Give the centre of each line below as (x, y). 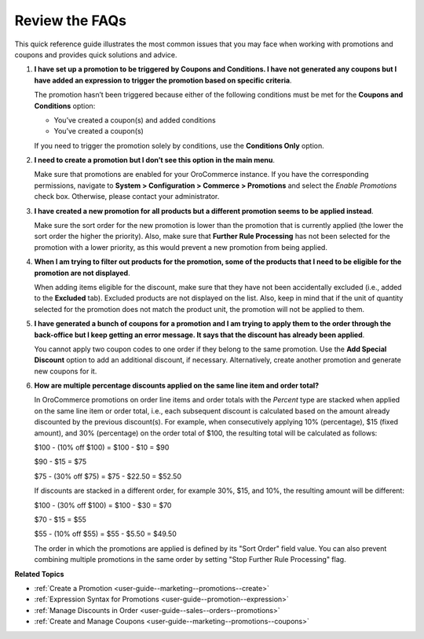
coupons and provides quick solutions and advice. (96, 54)
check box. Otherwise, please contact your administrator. (127, 196)
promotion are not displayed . (82, 273)
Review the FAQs (71, 20)
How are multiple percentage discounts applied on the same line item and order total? (177, 386)
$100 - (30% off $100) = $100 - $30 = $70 (103, 505)
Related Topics (39, 574)
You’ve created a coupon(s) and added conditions (135, 120)
